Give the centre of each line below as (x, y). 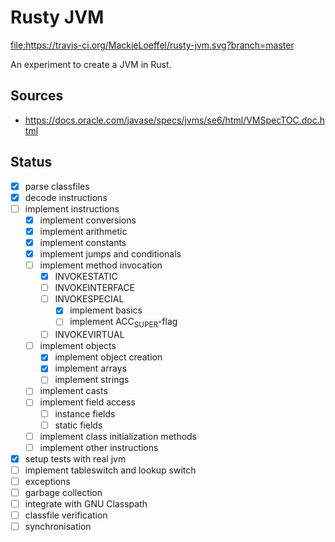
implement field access (88, 402)
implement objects (78, 346)
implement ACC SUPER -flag (123, 323)
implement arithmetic (83, 231)
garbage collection (63, 492)
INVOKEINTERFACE (94, 288)
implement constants (83, 242)
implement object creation (108, 357)
